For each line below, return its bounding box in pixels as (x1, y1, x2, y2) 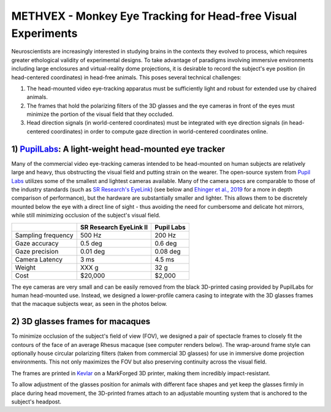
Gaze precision (15, 247, 59, 255)
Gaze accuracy (15, 239, 59, 247)
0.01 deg (80, 247, 105, 255)
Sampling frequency (15, 231, 74, 239)
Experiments (11, 26, 78, 40)
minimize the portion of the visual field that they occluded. (26, 111, 174, 118)
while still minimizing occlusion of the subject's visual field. (11, 212, 161, 219)
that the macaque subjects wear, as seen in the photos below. (11, 300, 168, 308)
